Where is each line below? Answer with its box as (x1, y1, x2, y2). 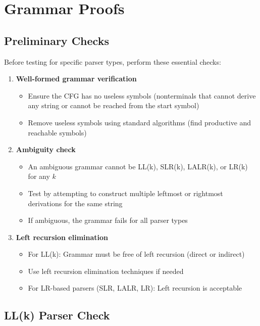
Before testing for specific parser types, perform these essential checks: (4, 56, 221, 67)
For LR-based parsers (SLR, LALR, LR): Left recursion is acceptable (28, 283, 242, 293)
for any (28, 171, 50, 181)
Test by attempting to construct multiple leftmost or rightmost (28, 188, 223, 198)
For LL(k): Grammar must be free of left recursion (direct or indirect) (28, 249, 245, 259)
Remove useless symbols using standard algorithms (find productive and (28, 117, 251, 127)
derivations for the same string (28, 198, 123, 208)
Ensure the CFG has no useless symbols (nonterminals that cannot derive (28, 90, 256, 101)
